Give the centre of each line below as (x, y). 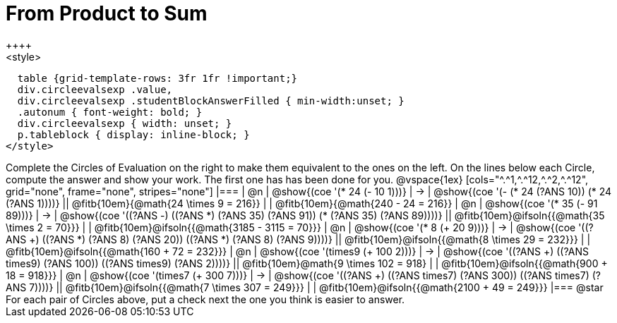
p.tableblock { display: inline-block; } (133, 134)
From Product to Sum (107, 13)
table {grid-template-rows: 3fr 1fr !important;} (157, 78)
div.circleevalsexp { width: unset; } (125, 123)
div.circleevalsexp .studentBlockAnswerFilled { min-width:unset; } (211, 100)
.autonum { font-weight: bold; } (110, 112)
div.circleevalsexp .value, (95, 89)
